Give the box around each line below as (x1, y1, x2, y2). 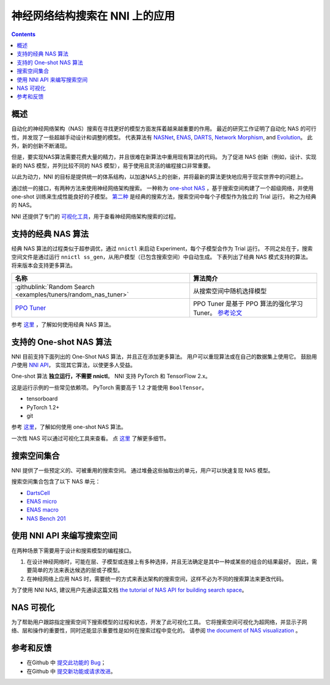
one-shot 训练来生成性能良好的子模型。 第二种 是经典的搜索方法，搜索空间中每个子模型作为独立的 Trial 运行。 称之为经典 (11, 192, 317, 200)
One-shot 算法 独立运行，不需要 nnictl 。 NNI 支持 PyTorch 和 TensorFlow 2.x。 (11, 373, 211, 380)
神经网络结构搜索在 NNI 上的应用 (11, 9, 175, 23)
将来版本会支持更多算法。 (11, 262, 76, 269)
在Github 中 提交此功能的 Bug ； (26, 659, 106, 666)
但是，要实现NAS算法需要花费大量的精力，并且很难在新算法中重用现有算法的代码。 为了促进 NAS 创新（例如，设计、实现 (11, 153, 317, 161)
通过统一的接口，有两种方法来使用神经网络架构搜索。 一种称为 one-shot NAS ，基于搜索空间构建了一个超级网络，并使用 (11, 184, 314, 192)
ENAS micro (26, 497, 57, 505)
